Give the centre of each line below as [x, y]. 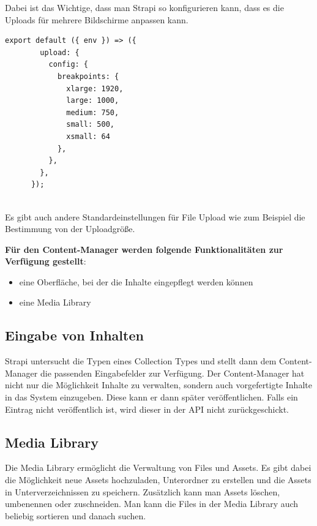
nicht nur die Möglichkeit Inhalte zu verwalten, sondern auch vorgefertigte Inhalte [158, 385]
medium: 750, [93, 112]
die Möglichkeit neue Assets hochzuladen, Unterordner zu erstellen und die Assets [158, 480]
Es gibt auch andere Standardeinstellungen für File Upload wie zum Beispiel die [155, 216]
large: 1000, [93, 101]
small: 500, [90, 125]
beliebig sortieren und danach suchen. [76, 515]
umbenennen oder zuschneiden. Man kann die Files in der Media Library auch [152, 504]
